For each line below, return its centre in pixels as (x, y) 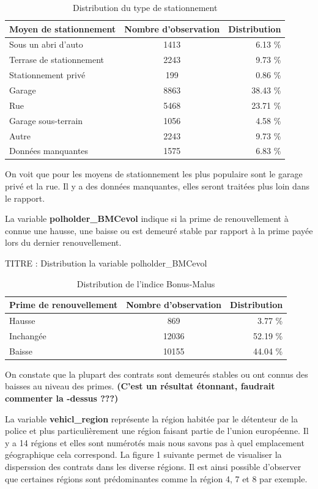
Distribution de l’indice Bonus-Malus (146, 283)
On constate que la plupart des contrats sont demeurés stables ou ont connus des (157, 374)
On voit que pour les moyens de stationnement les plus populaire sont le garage (154, 174)
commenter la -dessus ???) (62, 398)
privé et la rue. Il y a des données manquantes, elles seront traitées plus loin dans (157, 186)
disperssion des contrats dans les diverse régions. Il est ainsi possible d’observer (153, 466)
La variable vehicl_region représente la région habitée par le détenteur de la (151, 418)
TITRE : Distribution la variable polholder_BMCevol (106, 263)
